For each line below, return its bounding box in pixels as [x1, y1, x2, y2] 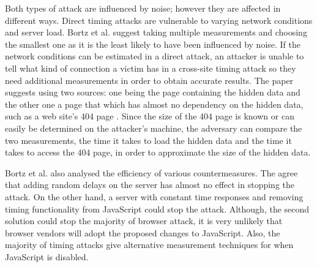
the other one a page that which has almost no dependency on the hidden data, [5, 97, 304, 110]
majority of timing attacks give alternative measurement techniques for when [5, 238, 294, 251]
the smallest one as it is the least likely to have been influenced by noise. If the [5, 37, 301, 50]
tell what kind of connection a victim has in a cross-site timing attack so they [5, 61, 296, 74]
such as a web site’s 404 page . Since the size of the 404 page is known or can [5, 110, 294, 122]
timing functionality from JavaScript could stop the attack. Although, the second [5, 202, 310, 215]
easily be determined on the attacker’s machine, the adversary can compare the [5, 121, 302, 134]
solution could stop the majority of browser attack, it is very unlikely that [5, 214, 283, 227]
